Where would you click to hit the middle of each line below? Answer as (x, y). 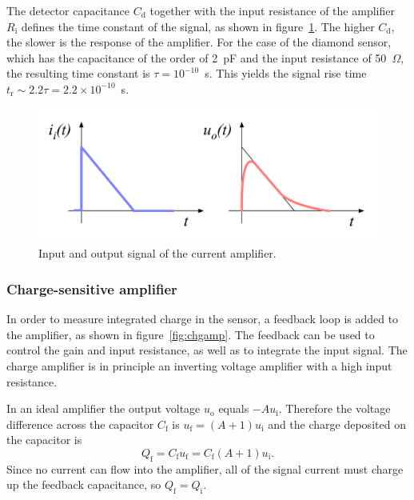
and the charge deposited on (337, 424)
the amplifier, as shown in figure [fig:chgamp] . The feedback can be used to (191, 334)
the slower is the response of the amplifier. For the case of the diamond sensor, (199, 42)
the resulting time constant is (78, 73)
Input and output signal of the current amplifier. (157, 253)
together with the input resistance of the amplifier (272, 10)
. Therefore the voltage (334, 408)
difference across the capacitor (80, 424)
